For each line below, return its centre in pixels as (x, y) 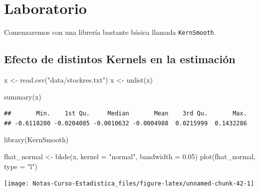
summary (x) (23, 96)
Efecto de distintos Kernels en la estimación (120, 59)
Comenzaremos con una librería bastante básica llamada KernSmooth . (110, 32)
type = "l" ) (21, 166)
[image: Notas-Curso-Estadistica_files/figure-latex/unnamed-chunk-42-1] (129, 184)
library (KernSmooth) (36, 140)
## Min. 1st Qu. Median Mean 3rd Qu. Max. (126, 114)
